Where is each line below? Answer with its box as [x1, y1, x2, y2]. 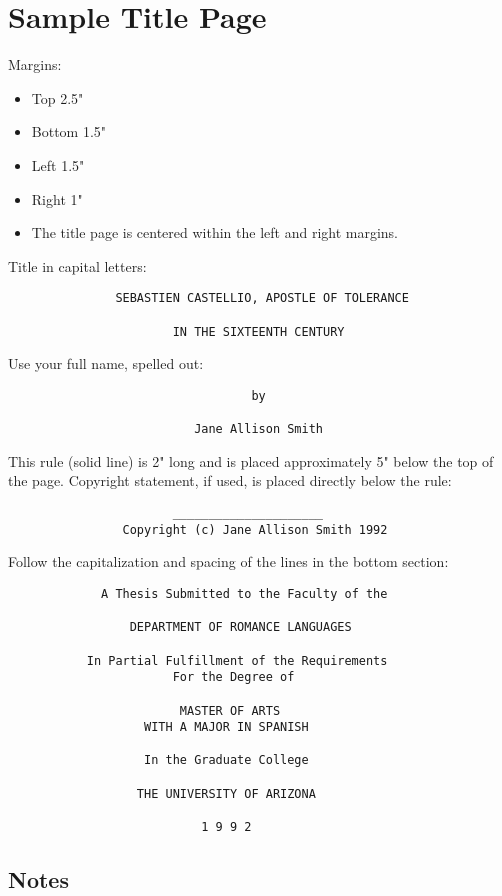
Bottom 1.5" [31, 121, 107, 142]
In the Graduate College [144, 753, 309, 768]
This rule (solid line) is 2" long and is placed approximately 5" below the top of [8, 450, 494, 471]
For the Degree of [172, 670, 295, 685]
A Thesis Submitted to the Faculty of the [101, 586, 388, 601]
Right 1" [31, 188, 83, 209]
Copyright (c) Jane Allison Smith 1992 [122, 522, 388, 537]
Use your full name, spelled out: [8, 353, 204, 374]
